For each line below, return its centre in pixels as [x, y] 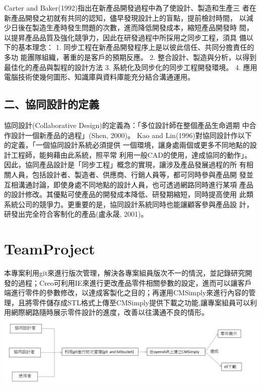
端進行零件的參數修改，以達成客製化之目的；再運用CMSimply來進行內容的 [126, 292]
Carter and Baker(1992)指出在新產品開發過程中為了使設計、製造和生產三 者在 [130, 8]
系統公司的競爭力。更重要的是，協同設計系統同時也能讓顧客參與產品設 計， [129, 204]
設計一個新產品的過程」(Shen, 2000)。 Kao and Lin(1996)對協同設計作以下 [131, 135]
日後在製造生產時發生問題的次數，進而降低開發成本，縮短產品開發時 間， [132, 27]
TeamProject [50, 249]
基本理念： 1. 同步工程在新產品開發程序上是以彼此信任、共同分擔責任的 [136, 47]
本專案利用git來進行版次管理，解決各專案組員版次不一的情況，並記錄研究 [125, 273]
